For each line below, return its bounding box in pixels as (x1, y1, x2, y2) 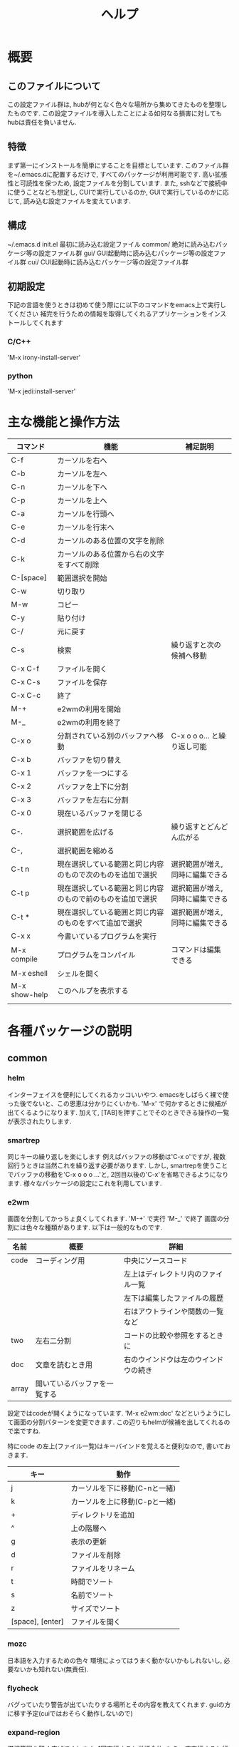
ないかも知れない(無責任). (13, 1665, 89, 1674)
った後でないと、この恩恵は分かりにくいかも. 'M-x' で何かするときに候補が (7, 1099, 228, 1108)
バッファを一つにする (57, 768, 129, 778)
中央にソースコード (123, 1256, 188, 1266)
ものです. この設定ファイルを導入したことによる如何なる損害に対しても (13, 109, 223, 118)
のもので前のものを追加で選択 (57, 894, 158, 904)
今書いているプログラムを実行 (57, 931, 157, 941)
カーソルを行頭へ (57, 509, 115, 519)
